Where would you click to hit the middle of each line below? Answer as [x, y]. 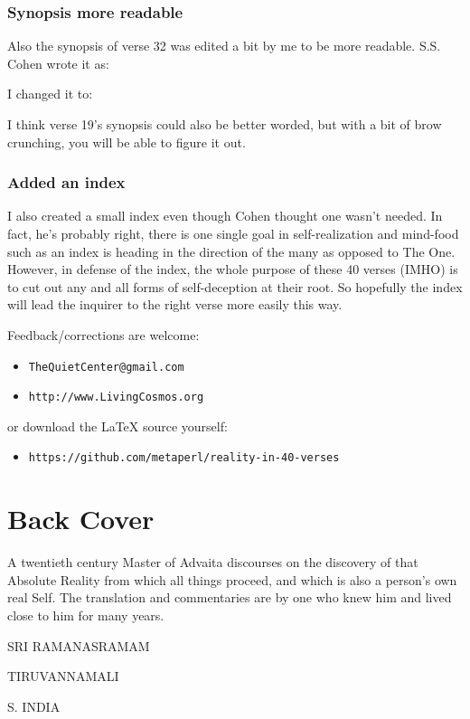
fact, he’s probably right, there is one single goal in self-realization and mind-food [233, 233]
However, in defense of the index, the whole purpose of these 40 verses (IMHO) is [233, 269]
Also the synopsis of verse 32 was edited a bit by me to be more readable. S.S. [224, 46]
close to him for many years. [86, 615]
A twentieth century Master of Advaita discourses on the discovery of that [213, 562]
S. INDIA [34, 706]
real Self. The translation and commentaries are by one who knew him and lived [230, 597]
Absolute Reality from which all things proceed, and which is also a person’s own [232, 579]
